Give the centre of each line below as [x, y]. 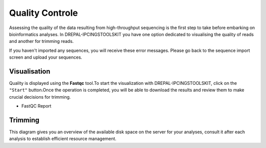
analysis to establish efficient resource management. [63, 139]
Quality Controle [44, 13]
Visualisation [30, 71]
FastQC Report [36, 106]
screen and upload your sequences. [46, 57]
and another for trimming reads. [41, 41]
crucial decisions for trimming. [40, 97]
